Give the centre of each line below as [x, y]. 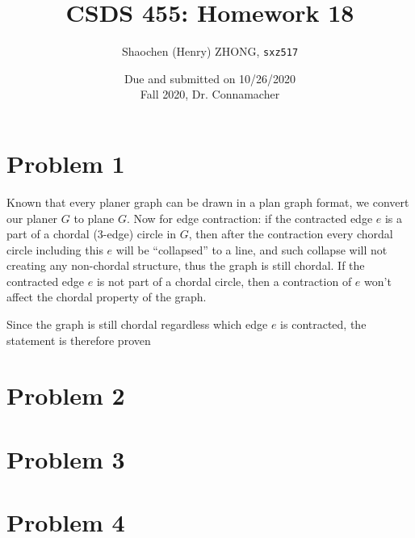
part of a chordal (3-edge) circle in [92, 234]
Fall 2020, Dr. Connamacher [210, 94]
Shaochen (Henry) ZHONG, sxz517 [210, 51]
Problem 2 [66, 395]
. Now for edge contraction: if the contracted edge [249, 218]
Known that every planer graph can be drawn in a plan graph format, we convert [208, 202]
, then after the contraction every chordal [291, 234]
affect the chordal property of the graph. [107, 297]
